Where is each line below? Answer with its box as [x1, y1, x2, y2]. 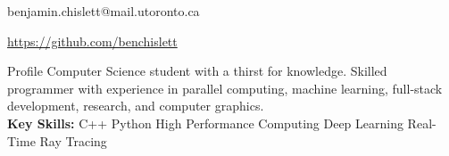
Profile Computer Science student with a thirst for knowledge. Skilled [7, 62, 387, 80]
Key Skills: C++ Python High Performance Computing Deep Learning [7, 113, 403, 132]
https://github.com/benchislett [7, 31, 178, 50]
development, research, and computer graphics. [7, 96, 264, 115]
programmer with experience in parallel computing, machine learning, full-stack [7, 78, 443, 97]
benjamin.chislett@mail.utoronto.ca [7, 2, 200, 20]
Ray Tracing [39, 131, 107, 150]
